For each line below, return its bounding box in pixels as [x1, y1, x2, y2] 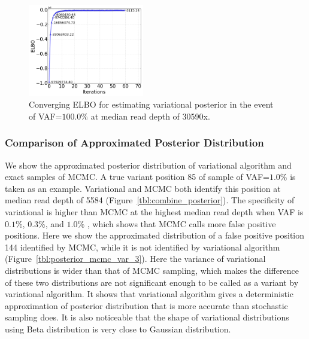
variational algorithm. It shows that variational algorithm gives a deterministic [5, 288, 293, 300]
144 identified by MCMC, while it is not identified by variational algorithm [5, 240, 280, 253]
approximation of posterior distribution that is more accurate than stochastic [5, 299, 288, 311]
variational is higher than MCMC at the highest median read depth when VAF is [5, 206, 304, 218]
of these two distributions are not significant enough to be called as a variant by [5, 276, 299, 288]
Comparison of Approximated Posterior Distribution [5, 135, 264, 150]
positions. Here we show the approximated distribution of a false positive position [5, 229, 305, 242]
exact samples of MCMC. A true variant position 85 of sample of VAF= [5, 170, 269, 183]
